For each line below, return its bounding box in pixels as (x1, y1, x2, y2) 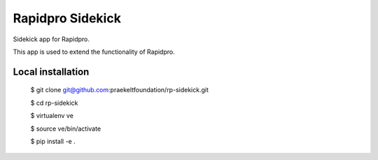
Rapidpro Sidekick (13, 10, 122, 26)
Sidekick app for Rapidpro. (13, 35, 90, 43)
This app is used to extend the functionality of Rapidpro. (13, 48, 175, 56)
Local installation (13, 66, 90, 78)
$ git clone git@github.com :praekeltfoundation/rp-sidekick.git (30, 86, 209, 94)
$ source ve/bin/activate (30, 124, 101, 133)
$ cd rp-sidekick (30, 99, 78, 107)
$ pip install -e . (30, 137, 76, 145)
